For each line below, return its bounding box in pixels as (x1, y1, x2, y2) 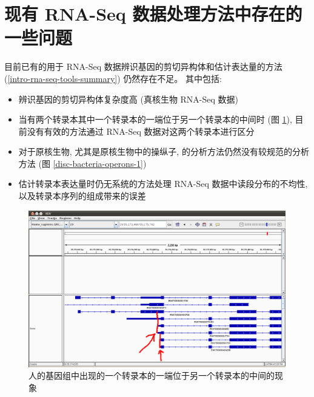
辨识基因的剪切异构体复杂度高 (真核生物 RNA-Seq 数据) (18, 92, 239, 105)
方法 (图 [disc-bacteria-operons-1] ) (18, 157, 147, 169)
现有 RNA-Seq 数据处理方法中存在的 (4, 1, 302, 26)
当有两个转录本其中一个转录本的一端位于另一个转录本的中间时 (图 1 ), (18, 113, 292, 126)
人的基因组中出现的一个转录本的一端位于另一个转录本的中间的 (28, 369, 275, 382)
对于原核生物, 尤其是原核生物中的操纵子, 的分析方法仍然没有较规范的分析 (18, 145, 309, 158)
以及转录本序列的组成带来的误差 (18, 189, 146, 202)
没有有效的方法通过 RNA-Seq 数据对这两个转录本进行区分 (27, 124, 255, 137)
